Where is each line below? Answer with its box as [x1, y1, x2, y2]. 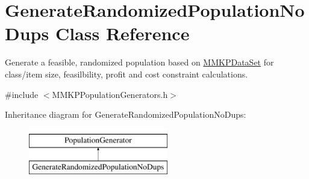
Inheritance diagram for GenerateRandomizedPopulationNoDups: [5, 108, 246, 121]
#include [5, 88, 39, 100]
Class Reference [55, 21, 190, 46]
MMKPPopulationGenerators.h [52, 88, 168, 100]
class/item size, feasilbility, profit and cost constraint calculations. [5, 67, 248, 80]
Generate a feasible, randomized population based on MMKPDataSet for [5, 56, 274, 68]
